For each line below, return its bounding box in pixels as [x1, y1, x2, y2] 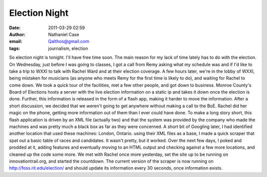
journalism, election [48, 45, 89, 51]
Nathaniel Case [48, 31, 79, 37]
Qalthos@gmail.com [48, 39, 89, 44]
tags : [9, 45, 20, 51]
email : [9, 39, 22, 44]
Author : [9, 31, 26, 37]
